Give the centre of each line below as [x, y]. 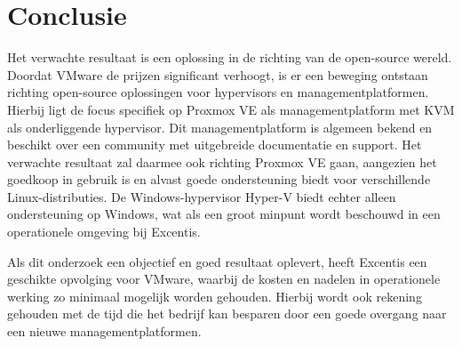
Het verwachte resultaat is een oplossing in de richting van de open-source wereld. [230, 57]
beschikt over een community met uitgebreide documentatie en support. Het [215, 145]
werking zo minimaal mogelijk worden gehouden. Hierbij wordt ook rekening [215, 296]
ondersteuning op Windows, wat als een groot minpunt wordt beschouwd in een [224, 214]
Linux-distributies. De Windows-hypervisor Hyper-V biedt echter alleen [202, 196]
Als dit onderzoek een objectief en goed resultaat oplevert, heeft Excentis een [217, 261]
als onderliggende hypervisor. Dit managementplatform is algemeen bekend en [220, 127]
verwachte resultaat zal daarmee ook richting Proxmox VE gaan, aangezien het [222, 161]
